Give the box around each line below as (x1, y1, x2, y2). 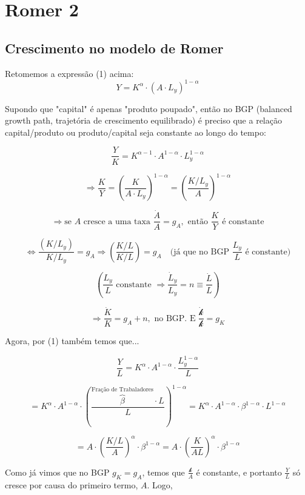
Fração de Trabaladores (91, 387, 153, 393)
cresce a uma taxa (83, 217, 150, 226)
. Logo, (147, 478, 173, 491)
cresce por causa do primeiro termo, (5, 478, 138, 491)
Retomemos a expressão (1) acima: (5, 67, 134, 79)
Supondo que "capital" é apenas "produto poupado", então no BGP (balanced (5, 102, 292, 115)
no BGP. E (154, 314, 196, 323)
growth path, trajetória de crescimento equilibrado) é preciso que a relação (5, 114, 282, 127)
